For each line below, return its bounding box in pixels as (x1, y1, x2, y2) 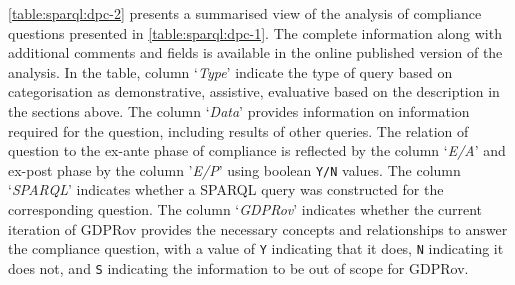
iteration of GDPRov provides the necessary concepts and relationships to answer (8, 218, 508, 239)
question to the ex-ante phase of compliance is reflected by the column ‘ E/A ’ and (8, 140, 506, 161)
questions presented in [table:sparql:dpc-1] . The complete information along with (8, 22, 502, 43)
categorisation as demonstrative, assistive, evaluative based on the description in (8, 81, 500, 102)
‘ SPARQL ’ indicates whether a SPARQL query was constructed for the (8, 179, 444, 200)
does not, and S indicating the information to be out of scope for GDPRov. (8, 257, 469, 278)
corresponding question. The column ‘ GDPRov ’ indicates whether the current (8, 199, 483, 219)
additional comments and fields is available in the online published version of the (8, 42, 503, 63)
